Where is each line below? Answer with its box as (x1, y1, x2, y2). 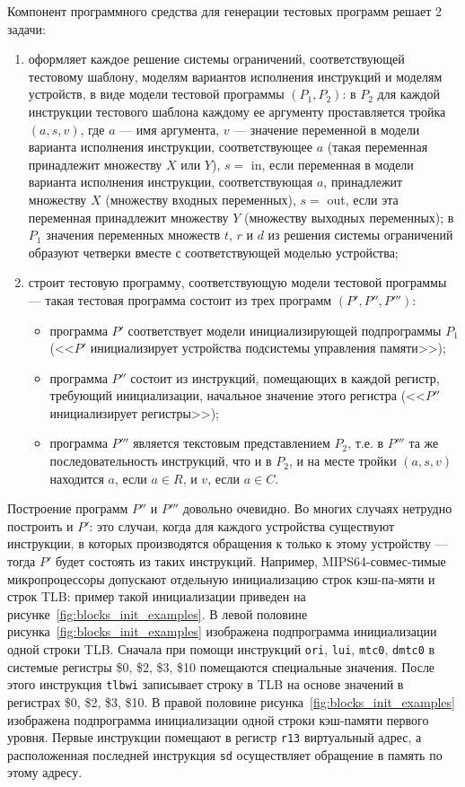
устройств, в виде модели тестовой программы (28, 84, 285, 103)
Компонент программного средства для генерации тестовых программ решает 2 (7, 2, 442, 20)
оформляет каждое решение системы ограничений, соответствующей (28, 49, 405, 68)
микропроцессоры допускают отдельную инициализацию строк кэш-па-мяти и (7, 569, 435, 588)
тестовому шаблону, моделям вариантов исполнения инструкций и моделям (28, 66, 443, 85)
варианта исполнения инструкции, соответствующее (28, 137, 313, 156)
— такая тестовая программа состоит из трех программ (28, 290, 332, 309)
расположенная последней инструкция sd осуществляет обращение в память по (7, 745, 443, 764)
